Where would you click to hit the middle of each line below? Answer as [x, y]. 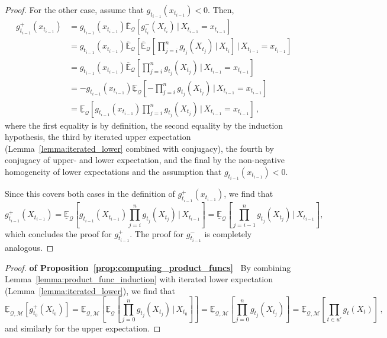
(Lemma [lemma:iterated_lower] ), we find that [90, 290]
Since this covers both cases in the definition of [90, 194]
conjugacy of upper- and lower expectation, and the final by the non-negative [145, 160]
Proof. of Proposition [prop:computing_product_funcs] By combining [148, 267]
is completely [228, 233]
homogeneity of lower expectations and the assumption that [113, 171]
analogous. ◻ [29, 247]
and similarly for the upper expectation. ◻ [83, 328]
